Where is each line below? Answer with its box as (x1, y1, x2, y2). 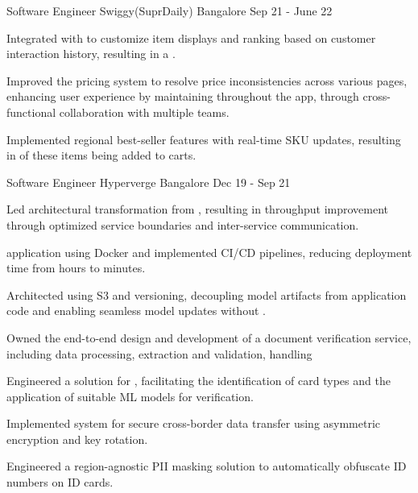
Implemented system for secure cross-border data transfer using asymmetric (6, 415, 381, 432)
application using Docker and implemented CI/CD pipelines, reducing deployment (6, 243, 412, 260)
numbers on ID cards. (6, 474, 114, 491)
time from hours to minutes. (6, 259, 146, 276)
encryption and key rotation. (6, 430, 148, 447)
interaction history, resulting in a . (6, 45, 176, 62)
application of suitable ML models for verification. (6, 387, 254, 404)
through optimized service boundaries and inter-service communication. (6, 216, 359, 233)
